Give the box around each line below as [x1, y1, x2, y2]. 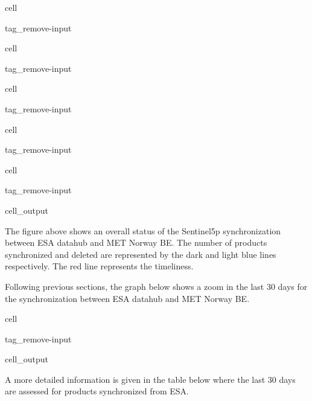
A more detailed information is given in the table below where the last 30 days [5, 373, 296, 385]
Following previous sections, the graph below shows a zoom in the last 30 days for [5, 280, 308, 292]
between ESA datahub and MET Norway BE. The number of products [5, 236, 267, 249]
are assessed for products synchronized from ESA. [5, 385, 189, 397]
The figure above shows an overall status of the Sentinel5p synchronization [5, 224, 281, 237]
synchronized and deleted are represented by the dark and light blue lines [5, 248, 276, 260]
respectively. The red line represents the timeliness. [5, 260, 194, 272]
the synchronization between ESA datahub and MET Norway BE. [5, 292, 250, 304]
